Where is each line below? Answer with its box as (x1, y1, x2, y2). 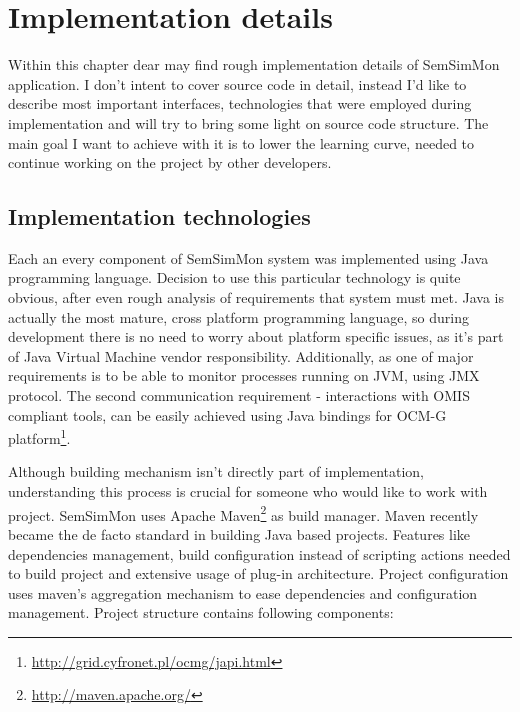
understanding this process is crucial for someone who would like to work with (8, 481, 488, 502)
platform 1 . (8, 425, 71, 448)
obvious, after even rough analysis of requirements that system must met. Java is (8, 287, 504, 308)
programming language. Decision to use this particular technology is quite (8, 267, 461, 288)
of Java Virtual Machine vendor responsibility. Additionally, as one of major (8, 345, 474, 366)
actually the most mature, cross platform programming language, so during (8, 306, 470, 327)
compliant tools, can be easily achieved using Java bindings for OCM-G (8, 404, 447, 425)
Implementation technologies (8, 201, 311, 232)
